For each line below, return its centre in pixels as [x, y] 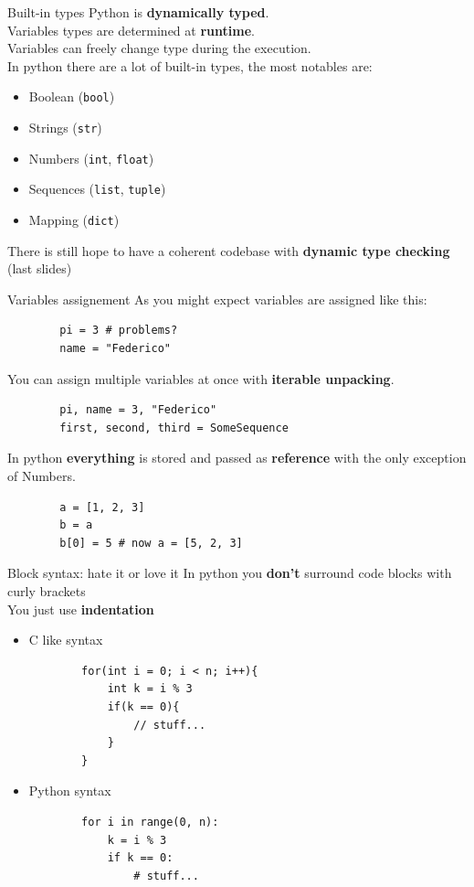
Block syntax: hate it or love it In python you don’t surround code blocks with [230, 573]
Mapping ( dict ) [74, 219]
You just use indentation [81, 609]
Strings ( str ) [65, 128]
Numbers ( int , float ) [91, 158]
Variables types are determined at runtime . [131, 30]
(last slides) [40, 268]
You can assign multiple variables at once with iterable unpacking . [201, 378]
